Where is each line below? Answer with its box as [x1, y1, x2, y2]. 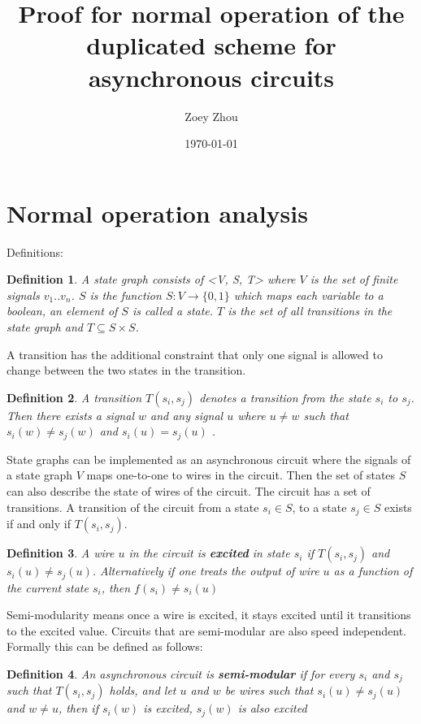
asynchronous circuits [88, 60, 335, 93]
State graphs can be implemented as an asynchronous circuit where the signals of [7, 450, 411, 467]
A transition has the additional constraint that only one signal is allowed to [7, 345, 383, 362]
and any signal [150, 406, 224, 423]
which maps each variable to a [233, 286, 384, 303]
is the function [89, 286, 162, 303]
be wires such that [224, 682, 314, 699]
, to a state [292, 498, 347, 515]
